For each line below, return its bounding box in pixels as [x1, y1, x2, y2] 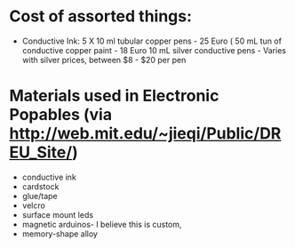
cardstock [21, 180, 60, 192]
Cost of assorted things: [9, 6, 193, 27]
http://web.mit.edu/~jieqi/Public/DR [9, 124, 282, 144]
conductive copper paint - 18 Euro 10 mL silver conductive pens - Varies [21, 44, 287, 55]
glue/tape [21, 190, 58, 201]
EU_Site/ [9, 142, 73, 163]
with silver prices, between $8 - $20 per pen [21, 54, 187, 65]
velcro [21, 200, 46, 211]
